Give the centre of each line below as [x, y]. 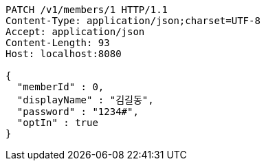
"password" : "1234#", [78, 112]
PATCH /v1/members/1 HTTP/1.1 [87, 10]
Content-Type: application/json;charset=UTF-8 [133, 21]
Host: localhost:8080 [64, 54]
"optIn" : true [57, 123]
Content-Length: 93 [58, 43]
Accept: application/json [75, 32]
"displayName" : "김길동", [85, 100]
